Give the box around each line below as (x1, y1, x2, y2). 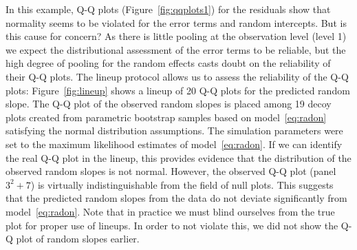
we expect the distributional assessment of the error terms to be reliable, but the (6, 42, 346, 56)
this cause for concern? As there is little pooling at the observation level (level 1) (6, 29, 347, 43)
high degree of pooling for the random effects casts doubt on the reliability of (6, 56, 331, 70)
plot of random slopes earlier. (16, 231, 140, 246)
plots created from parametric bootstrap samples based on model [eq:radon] (6, 110, 327, 124)
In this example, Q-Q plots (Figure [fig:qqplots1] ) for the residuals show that (6, 2, 331, 16)
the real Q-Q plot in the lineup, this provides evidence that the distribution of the (6, 150, 351, 165)
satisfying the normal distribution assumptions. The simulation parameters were (6, 123, 343, 138)
